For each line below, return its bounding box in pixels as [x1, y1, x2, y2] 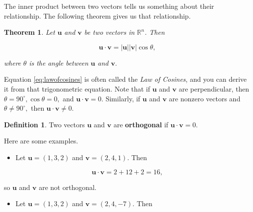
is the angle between [29, 57, 89, 68]
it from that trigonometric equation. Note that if [4, 83, 151, 94]
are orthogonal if [113, 119, 169, 129]
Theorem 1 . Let [4, 27, 55, 37]
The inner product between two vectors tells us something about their [4, 1, 214, 11]
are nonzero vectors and [169, 93, 241, 103]
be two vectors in [84, 27, 135, 37]
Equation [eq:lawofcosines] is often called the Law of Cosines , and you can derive [4, 74, 247, 84]
